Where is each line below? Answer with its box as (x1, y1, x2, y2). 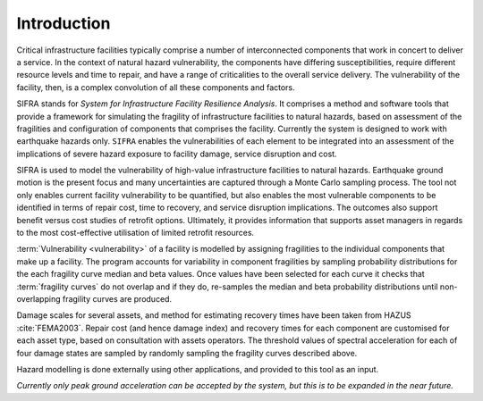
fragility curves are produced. (62, 293, 173, 304)
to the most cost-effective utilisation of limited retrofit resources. (16, 228, 255, 238)
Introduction (16, 13, 111, 33)
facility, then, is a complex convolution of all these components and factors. (16, 81, 295, 93)
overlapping (16, 293, 62, 304)
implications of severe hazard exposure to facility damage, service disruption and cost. (16, 148, 337, 159)
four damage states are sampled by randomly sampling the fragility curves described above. (16, 347, 358, 358)
